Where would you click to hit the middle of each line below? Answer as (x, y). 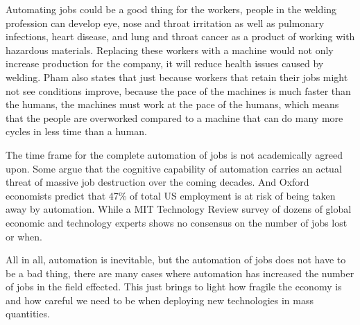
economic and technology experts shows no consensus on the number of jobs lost (177, 222)
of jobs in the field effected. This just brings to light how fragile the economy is (174, 287)
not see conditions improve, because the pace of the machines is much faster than (178, 90)
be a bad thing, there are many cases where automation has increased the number (180, 273)
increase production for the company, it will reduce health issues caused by (165, 63)
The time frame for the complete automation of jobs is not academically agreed (174, 154)
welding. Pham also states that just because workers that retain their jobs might (177, 77)
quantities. (28, 314)
